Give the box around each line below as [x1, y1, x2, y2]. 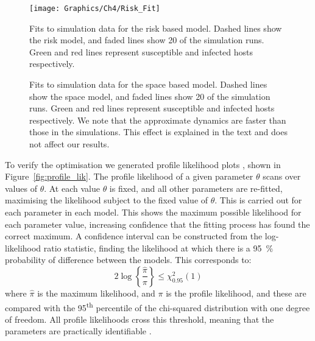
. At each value [44, 181, 100, 194]
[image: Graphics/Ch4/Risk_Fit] [29, 4, 160, 13]
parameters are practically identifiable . [5, 325, 152, 337]
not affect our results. [29, 138, 110, 150]
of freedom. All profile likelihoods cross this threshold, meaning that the [5, 312, 274, 325]
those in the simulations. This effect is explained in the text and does [29, 125, 288, 138]
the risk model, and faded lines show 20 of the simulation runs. [29, 33, 264, 46]
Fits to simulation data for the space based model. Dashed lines [29, 78, 267, 91]
